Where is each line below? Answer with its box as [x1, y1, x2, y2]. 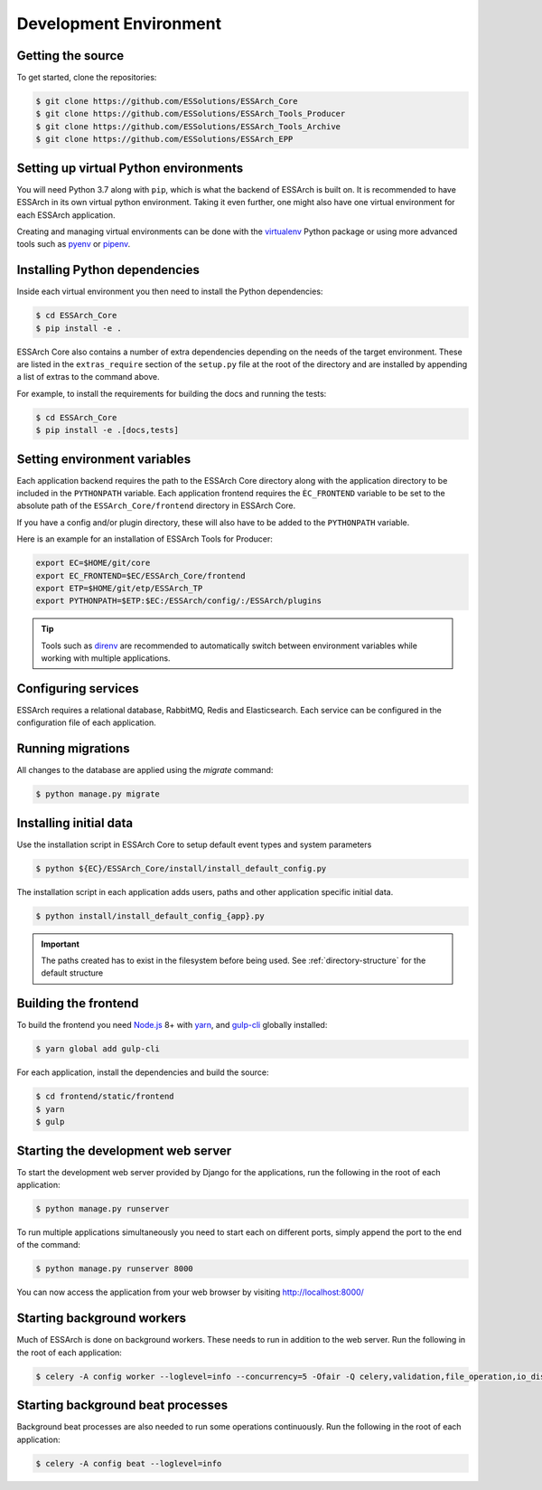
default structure [41, 967, 104, 978]
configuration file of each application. [16, 717, 157, 728]
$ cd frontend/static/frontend [35, 1091, 175, 1102]
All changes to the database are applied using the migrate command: [16, 765, 274, 776]
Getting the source [16, 48, 125, 63]
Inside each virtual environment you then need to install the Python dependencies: [16, 286, 323, 297]
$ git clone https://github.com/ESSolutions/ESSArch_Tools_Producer [35, 108, 346, 119]
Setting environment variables [16, 451, 192, 467]
